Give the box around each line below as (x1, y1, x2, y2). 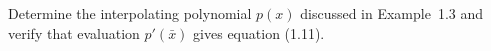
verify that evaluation (8, 22, 140, 43)
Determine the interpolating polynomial (8, 3, 252, 23)
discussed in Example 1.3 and (300, 3, 484, 23)
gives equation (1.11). (193, 22, 325, 43)
